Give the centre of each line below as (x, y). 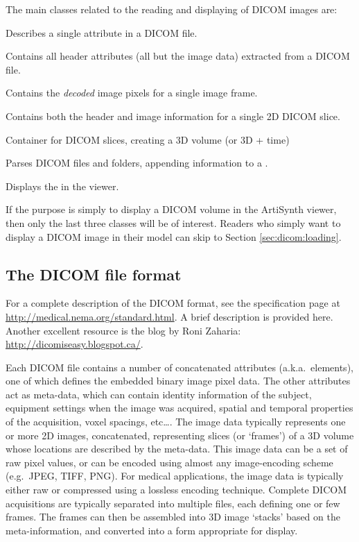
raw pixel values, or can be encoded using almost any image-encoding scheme (169, 462)
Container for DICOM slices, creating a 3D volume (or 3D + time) (148, 139)
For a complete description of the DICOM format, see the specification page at (173, 303)
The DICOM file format (94, 274)
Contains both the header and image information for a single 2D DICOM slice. (173, 116)
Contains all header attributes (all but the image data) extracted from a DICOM (178, 56)
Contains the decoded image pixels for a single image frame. (132, 93)
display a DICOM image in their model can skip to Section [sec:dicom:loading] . (174, 236)
